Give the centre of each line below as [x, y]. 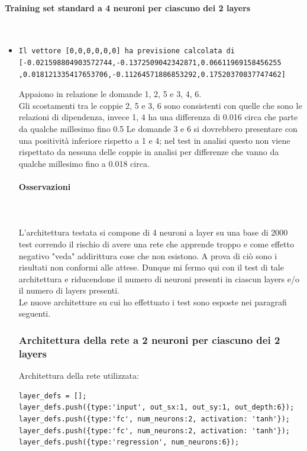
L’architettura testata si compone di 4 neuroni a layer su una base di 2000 [153, 232]
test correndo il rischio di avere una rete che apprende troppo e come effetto [156, 244]
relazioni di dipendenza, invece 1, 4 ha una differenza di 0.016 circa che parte [158, 117]
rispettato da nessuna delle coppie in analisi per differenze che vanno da [149, 152]
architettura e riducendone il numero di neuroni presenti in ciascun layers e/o [159, 278]
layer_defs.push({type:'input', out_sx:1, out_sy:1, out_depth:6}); [156, 407]
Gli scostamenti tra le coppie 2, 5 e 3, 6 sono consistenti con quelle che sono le [160, 105]
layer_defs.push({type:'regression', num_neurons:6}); [129, 442]
